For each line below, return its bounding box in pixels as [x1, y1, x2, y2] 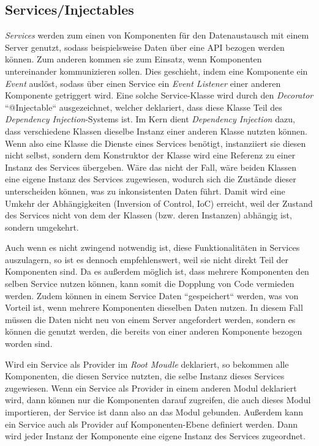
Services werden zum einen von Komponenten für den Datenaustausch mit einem [5, 29, 309, 42]
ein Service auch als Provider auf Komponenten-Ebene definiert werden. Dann [5, 417, 298, 430]
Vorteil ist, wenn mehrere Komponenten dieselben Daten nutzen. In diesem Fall [5, 301, 303, 314]
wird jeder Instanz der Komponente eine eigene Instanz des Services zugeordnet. [5, 429, 306, 442]
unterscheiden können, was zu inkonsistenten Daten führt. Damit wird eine [5, 184, 285, 197]
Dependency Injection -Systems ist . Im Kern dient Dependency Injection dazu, [5, 113, 295, 125]
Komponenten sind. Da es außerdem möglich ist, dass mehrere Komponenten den [5, 265, 309, 278]
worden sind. [5, 337, 53, 350]
